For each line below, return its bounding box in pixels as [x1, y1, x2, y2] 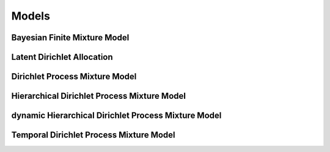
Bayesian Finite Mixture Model [11, 32, 130, 43]
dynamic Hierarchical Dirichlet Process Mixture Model [11, 110, 222, 121]
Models [11, 9, 50, 23]
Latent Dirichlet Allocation [11, 52, 113, 62]
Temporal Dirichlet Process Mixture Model [11, 130, 175, 140]
